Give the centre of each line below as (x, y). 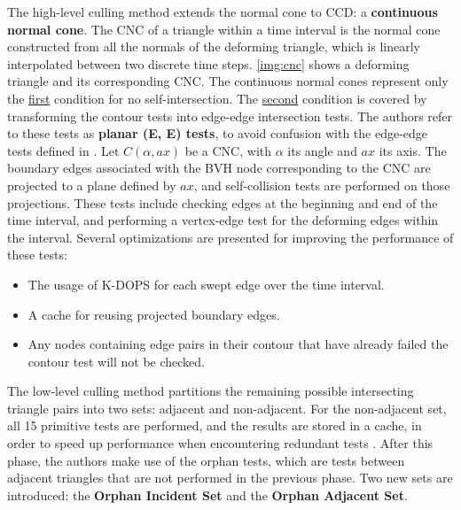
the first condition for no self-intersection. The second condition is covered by (217, 98)
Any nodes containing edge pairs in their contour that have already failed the (238, 344)
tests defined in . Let (63, 150)
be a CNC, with (228, 150)
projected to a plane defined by (92, 185)
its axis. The (413, 150)
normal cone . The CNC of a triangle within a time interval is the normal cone (224, 29)
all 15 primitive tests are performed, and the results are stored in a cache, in (215, 425)
